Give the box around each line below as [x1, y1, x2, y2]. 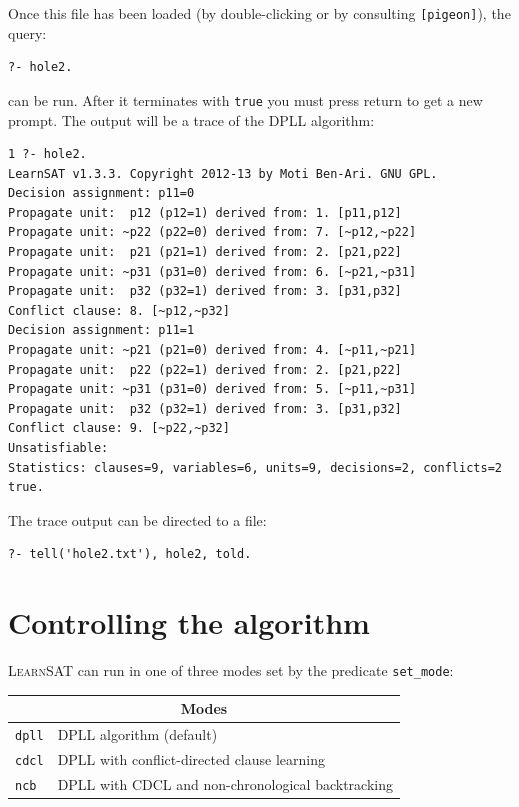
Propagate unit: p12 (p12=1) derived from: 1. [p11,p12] [8, 205, 402, 220]
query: [8, 22, 47, 43]
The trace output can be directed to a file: [8, 509, 267, 530]
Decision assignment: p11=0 [8, 186, 195, 201]
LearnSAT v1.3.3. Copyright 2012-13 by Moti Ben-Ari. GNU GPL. [8, 166, 438, 181]
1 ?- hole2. [8, 147, 87, 162]
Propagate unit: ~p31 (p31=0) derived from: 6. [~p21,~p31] [8, 264, 417, 279]
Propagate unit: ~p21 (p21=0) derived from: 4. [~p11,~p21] [8, 343, 417, 358]
